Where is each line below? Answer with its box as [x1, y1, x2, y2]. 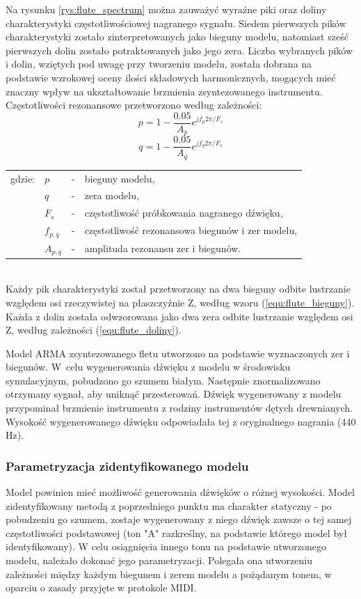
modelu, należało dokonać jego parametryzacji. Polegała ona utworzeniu [6, 553, 312, 568]
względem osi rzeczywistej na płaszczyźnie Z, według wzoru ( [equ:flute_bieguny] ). [6, 295, 355, 309]
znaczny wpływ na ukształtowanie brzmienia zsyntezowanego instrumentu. [6, 84, 323, 98]
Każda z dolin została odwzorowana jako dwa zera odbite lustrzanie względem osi [6, 309, 353, 323]
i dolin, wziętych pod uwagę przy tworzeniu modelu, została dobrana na [6, 56, 312, 71]
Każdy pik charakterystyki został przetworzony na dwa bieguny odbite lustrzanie [6, 281, 351, 296]
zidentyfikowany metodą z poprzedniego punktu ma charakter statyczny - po [6, 498, 332, 513]
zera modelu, [84, 188, 139, 203]
